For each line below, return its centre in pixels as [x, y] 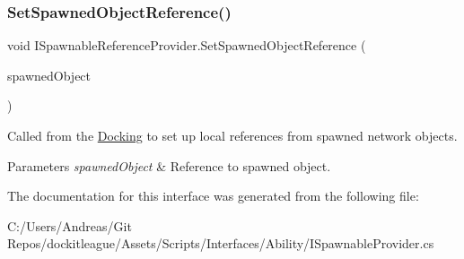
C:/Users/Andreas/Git [70, 225]
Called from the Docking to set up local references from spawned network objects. [232, 135]
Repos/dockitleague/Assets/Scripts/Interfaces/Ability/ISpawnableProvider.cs [221, 243]
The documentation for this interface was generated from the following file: [213, 196]
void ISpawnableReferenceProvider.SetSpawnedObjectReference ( [187, 45]
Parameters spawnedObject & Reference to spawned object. [169, 165]
